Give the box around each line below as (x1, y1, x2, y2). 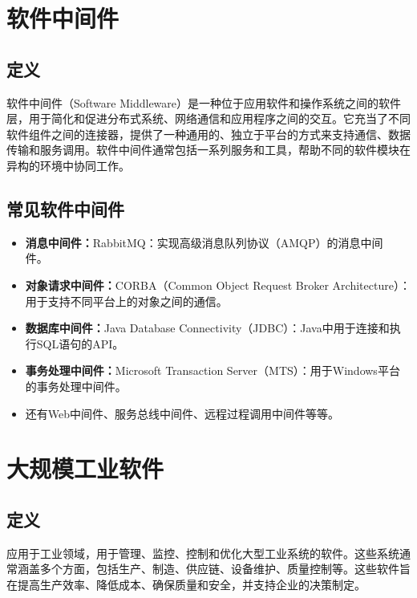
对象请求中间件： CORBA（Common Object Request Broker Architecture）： (25, 276, 411, 293)
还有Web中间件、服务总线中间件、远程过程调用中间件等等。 (25, 405, 340, 421)
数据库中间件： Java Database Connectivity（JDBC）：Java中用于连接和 (25, 319, 390, 336)
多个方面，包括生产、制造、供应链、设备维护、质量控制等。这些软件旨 (39, 560, 411, 577)
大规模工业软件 (6, 452, 164, 485)
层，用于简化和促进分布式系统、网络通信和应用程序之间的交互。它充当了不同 (6, 110, 411, 127)
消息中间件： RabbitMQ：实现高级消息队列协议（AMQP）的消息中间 (25, 234, 383, 250)
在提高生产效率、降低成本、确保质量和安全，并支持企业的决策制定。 (6, 576, 366, 592)
